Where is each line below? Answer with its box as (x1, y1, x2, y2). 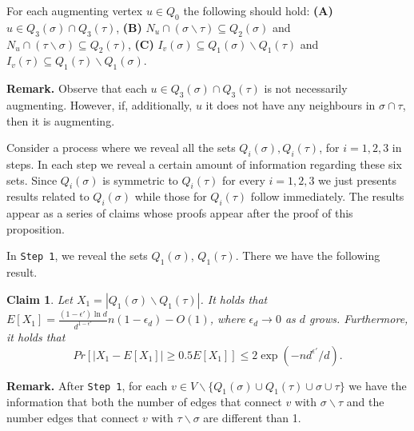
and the (346, 393, 384, 410)
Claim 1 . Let (6, 290, 73, 307)
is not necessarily (264, 80, 348, 97)
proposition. (6, 220, 65, 237)
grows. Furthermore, (309, 310, 408, 327)
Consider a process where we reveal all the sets (6, 139, 236, 156)
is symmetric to (102, 171, 178, 188)
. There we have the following (235, 247, 380, 264)
